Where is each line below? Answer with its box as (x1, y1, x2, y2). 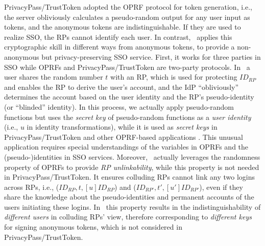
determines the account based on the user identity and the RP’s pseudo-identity (4, 91, 254, 102)
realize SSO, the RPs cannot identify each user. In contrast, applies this (4, 31, 232, 42)
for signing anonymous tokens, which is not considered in (4, 222, 182, 232)
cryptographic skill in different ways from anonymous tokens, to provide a (4, 41, 235, 52)
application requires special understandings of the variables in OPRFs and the (4, 141, 249, 152)
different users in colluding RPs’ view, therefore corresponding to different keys (4, 211, 252, 222)
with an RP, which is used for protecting (110, 71, 237, 82)
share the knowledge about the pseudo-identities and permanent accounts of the (4, 191, 254, 202)
